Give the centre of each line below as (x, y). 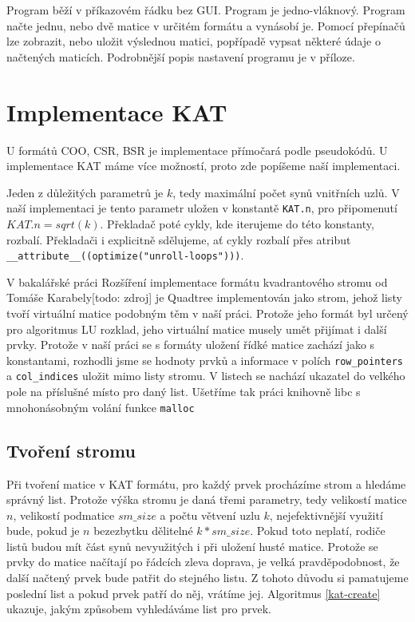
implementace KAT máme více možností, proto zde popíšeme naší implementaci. (204, 166)
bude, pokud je (43, 531)
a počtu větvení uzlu (210, 515)
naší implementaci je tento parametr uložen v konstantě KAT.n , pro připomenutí (202, 208)
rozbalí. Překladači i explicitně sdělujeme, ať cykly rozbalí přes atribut (179, 239)
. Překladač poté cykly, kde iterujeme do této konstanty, (237, 223)
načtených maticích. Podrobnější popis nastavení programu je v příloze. (181, 56)
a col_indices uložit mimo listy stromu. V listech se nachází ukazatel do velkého (206, 376)
